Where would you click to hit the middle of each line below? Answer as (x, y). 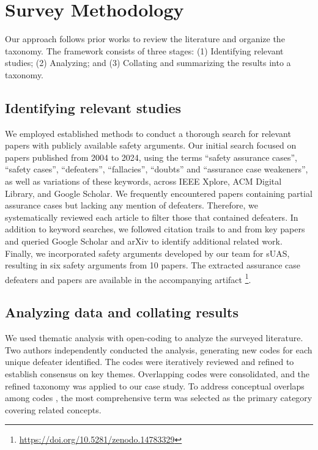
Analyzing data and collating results (122, 312)
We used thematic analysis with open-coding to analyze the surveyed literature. (154, 338)
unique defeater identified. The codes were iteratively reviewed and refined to (150, 362)
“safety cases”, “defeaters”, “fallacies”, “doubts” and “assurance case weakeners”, (157, 169)
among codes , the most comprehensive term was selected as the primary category (159, 398)
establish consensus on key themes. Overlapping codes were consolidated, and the (157, 374)
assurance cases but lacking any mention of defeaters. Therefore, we (131, 205)
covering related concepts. (53, 409)
